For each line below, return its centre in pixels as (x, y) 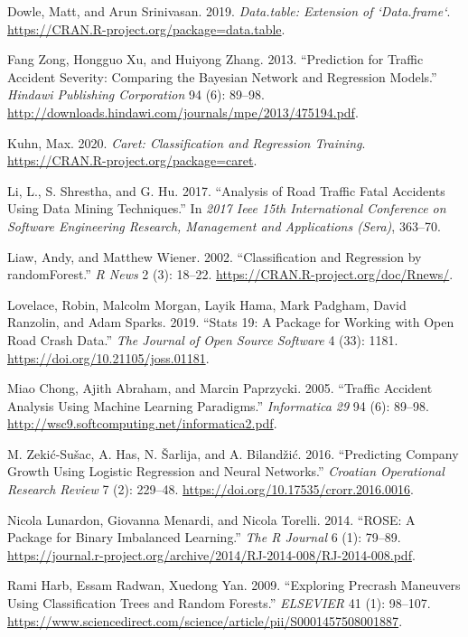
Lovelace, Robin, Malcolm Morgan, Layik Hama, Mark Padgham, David (207, 304)
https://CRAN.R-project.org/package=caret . (132, 160)
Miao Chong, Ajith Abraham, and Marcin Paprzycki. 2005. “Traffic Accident (220, 388)
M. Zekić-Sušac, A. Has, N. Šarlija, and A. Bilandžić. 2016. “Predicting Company (233, 453)
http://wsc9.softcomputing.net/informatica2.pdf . (142, 423)
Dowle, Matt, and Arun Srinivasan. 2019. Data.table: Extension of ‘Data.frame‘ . (229, 11)
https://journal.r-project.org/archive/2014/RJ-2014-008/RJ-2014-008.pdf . (211, 554)
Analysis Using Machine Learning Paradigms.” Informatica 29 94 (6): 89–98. (218, 405)
